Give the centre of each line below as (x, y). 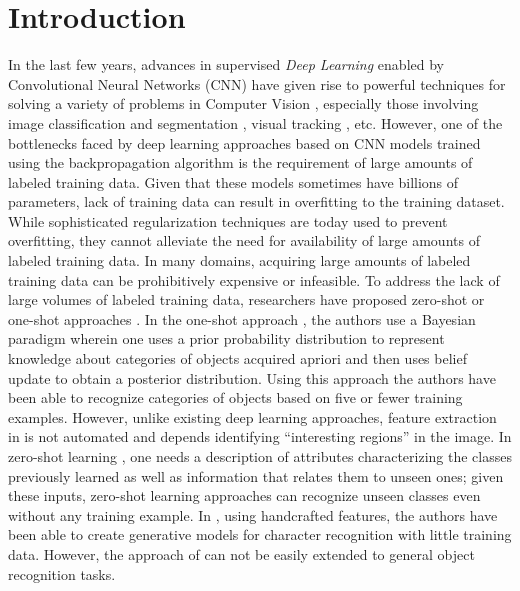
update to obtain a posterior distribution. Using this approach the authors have (252, 377)
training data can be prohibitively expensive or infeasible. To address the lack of (254, 279)
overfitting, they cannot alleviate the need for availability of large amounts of (244, 240)
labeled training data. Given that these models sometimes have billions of (233, 181)
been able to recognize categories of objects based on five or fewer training (235, 397)
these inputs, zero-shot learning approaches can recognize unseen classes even (244, 495)
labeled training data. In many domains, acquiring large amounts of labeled (239, 260)
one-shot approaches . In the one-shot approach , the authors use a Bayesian (242, 318)
